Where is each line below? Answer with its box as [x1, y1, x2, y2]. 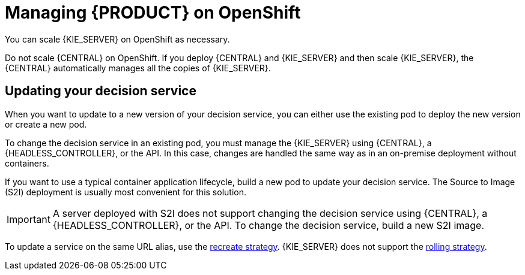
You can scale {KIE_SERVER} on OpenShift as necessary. [5, 34, 230, 44]
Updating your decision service [5, 83, 196, 99]
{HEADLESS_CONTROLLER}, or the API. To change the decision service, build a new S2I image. [52, 219, 485, 231]
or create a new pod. [5, 119, 87, 129]
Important [7, 213, 50, 225]
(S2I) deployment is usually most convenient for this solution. [5, 186, 246, 197]
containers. [5, 158, 49, 168]
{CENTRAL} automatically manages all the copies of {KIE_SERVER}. [5, 62, 271, 73]
